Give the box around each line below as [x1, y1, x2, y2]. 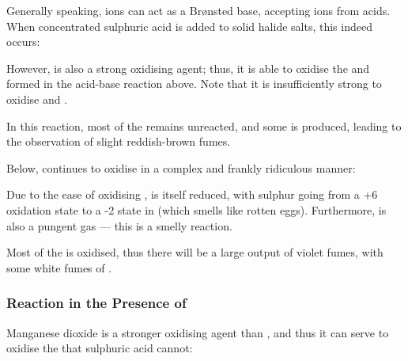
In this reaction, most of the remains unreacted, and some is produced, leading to [6, 117, 402, 134]
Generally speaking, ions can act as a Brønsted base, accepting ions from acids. [6, 2, 391, 18]
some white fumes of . [6, 259, 112, 275]
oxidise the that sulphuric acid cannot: [6, 340, 193, 356]
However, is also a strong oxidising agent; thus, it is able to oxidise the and [6, 59, 370, 76]
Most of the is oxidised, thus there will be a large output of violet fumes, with [6, 244, 383, 260]
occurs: [6, 33, 40, 50]
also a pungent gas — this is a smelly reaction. [6, 217, 232, 234]
